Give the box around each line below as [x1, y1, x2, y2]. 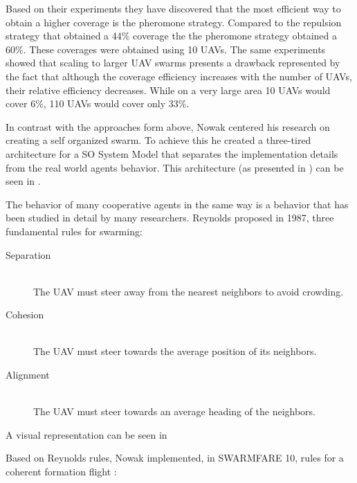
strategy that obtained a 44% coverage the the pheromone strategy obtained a [6, 28, 338, 43]
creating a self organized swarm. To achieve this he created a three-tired [6, 133, 311, 147]
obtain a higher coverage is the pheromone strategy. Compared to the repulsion [6, 15, 342, 29]
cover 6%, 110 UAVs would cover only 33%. [6, 96, 190, 111]
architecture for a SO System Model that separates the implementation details [6, 146, 338, 161]
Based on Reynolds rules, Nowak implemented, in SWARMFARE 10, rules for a [6, 450, 344, 465]
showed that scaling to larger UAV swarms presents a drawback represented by [6, 55, 340, 70]
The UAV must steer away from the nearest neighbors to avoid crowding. [33, 284, 344, 298]
